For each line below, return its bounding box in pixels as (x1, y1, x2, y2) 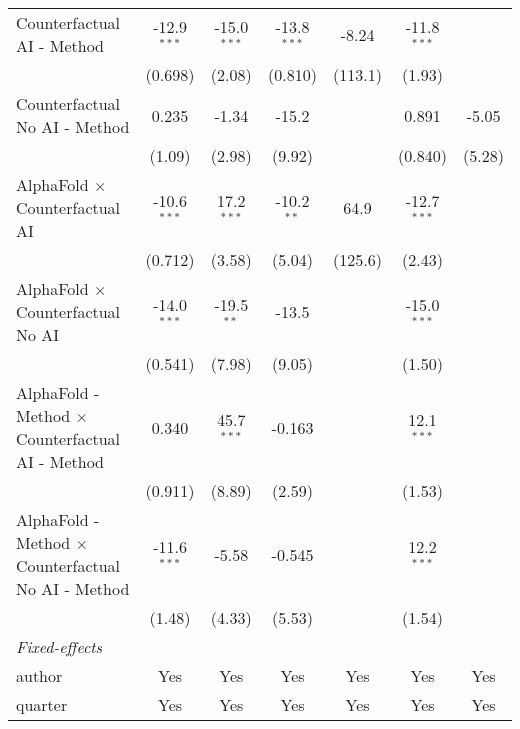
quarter (16, 693, 68, 716)
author (16, 664, 63, 687)
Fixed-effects (16, 635, 103, 658)
